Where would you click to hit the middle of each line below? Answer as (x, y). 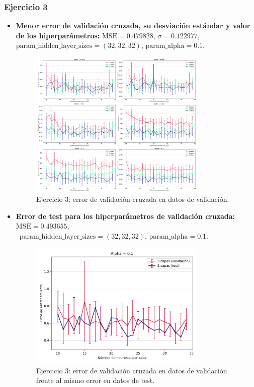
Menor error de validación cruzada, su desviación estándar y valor (133, 25)
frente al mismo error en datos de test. (95, 380)
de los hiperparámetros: (58, 35)
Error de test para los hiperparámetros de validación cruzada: (125, 216)
